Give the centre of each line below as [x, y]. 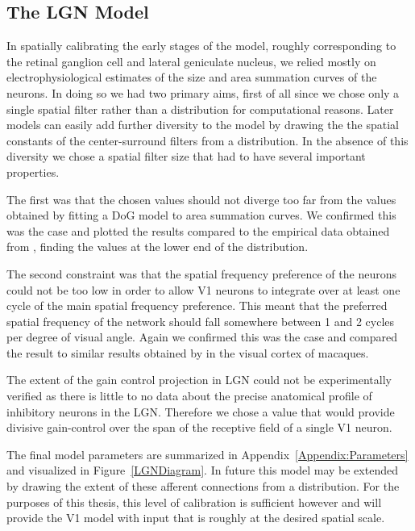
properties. [33, 171]
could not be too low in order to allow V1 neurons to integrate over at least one [203, 289]
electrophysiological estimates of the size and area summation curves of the [192, 77]
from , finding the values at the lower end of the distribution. [158, 247]
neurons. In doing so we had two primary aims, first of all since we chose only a [203, 92]
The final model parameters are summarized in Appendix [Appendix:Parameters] [207, 454]
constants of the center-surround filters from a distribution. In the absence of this [207, 140]
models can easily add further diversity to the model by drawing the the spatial [203, 125]
